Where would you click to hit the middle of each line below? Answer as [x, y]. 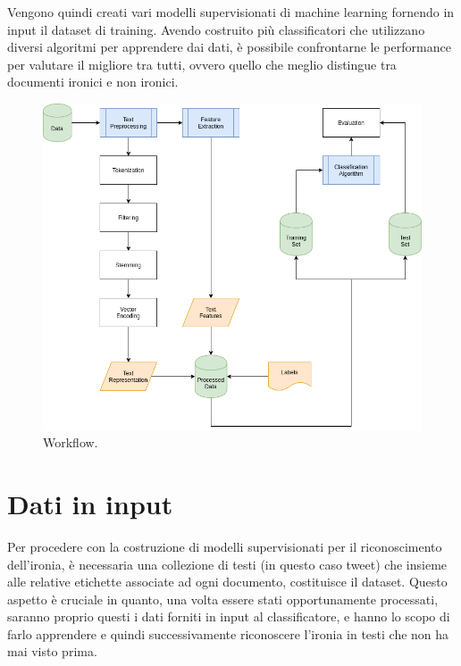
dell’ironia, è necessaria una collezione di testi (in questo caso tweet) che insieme [227, 564]
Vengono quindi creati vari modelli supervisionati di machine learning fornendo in [231, 12]
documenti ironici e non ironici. [93, 82]
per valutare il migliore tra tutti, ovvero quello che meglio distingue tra [202, 64]
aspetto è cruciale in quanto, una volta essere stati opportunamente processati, [223, 599]
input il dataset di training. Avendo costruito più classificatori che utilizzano [216, 29]
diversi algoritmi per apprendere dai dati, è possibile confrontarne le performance [229, 47]
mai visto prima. [52, 651]
